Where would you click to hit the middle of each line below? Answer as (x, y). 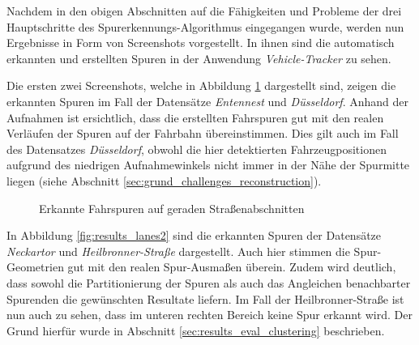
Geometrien (35, 267)
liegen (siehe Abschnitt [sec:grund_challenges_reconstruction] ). (164, 180)
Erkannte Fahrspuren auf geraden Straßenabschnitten (172, 208)
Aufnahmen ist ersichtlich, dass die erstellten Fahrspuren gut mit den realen (195, 117)
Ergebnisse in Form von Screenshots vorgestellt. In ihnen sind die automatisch (201, 43)
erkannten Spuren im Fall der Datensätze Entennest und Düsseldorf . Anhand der (207, 101)
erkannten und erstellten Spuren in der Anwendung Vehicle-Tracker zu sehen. (199, 58)
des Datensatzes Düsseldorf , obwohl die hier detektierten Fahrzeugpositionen (197, 149)
